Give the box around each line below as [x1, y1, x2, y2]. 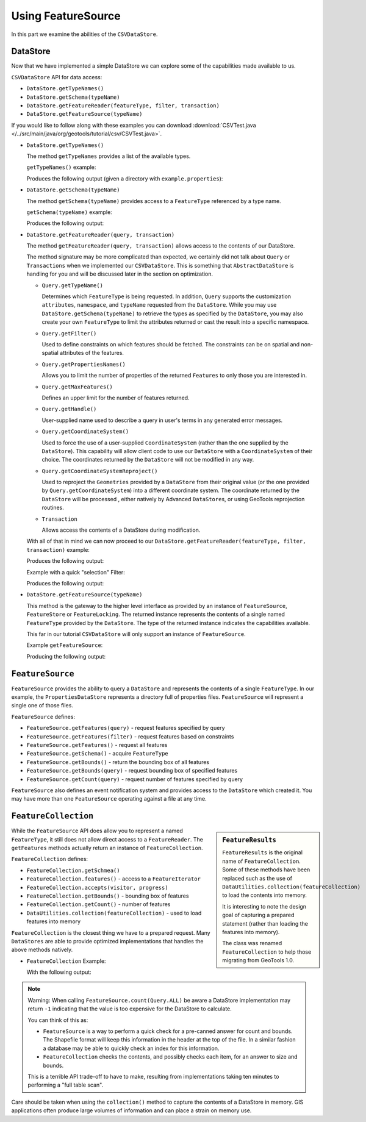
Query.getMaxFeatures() [41, 383, 113, 390]
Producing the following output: [26, 652, 106, 660]
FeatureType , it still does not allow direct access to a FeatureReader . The [11, 835, 204, 843]
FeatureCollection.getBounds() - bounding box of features [26, 892, 189, 899]
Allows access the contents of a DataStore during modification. [41, 526, 201, 534]
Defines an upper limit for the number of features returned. [41, 394, 190, 401]
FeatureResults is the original [222, 849, 303, 856]
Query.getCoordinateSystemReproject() [41, 467, 158, 474]
